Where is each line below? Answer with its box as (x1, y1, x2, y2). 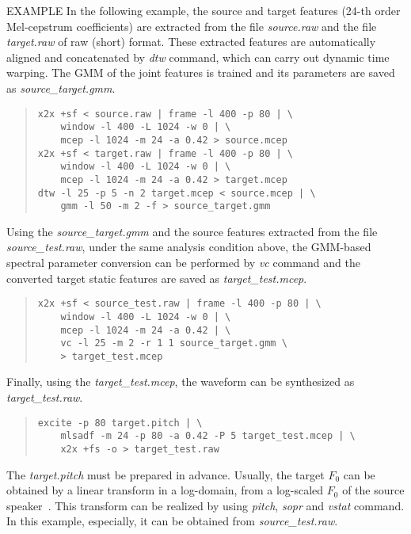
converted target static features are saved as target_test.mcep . (6, 269, 307, 286)
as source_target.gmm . (6, 79, 116, 96)
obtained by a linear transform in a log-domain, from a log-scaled (6, 482, 324, 498)
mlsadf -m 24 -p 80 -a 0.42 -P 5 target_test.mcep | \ (60, 430, 356, 442)
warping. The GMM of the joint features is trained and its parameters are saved (6, 64, 395, 81)
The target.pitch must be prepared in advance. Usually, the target (6, 466, 325, 483)
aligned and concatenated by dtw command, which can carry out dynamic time (6, 48, 390, 65)
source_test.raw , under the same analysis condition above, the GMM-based (6, 238, 371, 255)
